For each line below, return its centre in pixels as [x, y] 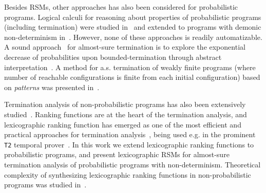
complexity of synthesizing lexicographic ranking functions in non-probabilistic [128, 174]
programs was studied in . [45, 185]
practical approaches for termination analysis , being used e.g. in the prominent [130, 134]
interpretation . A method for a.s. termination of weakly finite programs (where [130, 67]
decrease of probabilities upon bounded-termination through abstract [113, 57]
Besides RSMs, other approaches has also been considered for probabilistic [121, 7]
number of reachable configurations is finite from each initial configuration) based [132, 77]
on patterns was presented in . [52, 87]
